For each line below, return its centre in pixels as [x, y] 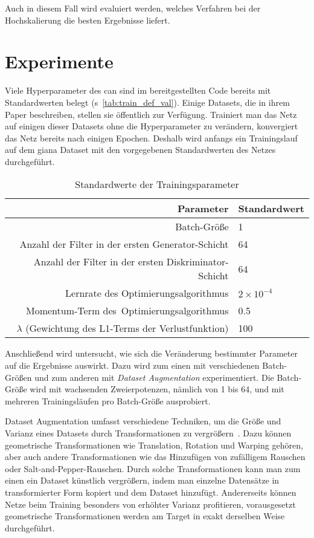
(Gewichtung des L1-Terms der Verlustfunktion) [127, 328]
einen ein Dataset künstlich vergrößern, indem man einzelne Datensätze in [142, 480]
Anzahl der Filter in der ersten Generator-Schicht [124, 244]
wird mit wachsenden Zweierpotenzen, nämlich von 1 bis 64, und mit [157, 389]
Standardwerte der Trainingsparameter [157, 184]
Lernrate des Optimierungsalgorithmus [147, 293]
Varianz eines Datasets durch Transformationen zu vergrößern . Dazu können [148, 433]
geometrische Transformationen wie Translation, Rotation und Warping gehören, [154, 445]
